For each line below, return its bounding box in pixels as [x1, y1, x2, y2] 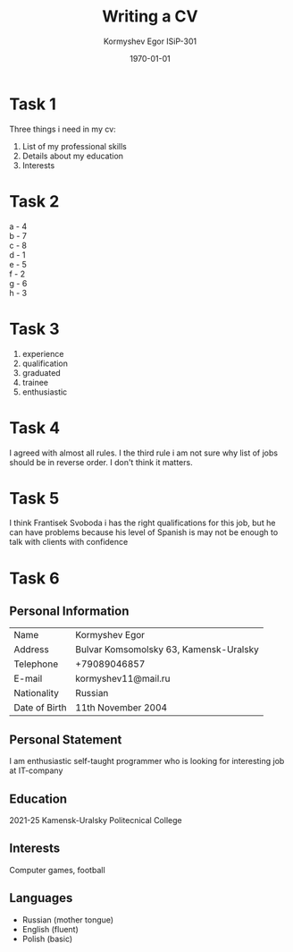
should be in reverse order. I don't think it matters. [9, 456, 194, 467]
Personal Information [9, 604, 130, 619]
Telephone [13, 658, 59, 670]
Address [13, 643, 49, 656]
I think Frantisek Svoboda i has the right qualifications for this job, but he [9, 517, 276, 529]
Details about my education [21, 150, 123, 161]
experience [21, 348, 64, 359]
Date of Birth [13, 701, 67, 714]
